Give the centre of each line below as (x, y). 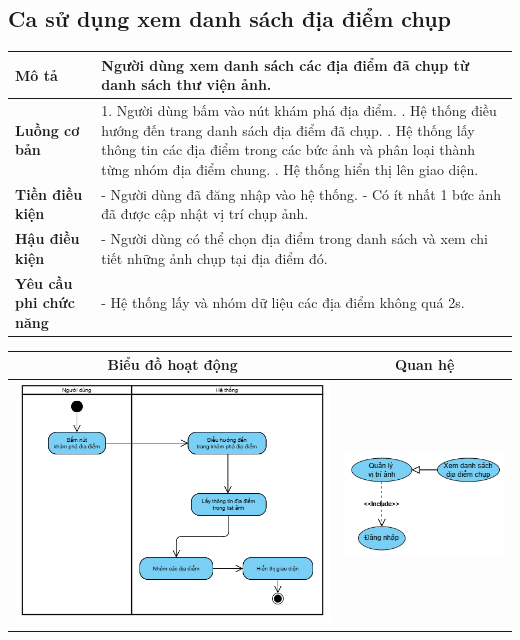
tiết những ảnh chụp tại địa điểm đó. (214, 257)
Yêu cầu (44, 282)
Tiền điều (49, 193)
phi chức (45, 302)
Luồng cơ (47, 129)
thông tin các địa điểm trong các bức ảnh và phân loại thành (288, 149)
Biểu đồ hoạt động (172, 364)
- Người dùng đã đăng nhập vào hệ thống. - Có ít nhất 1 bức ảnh (301, 193)
